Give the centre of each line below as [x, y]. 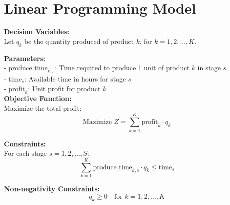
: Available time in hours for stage [75, 78]
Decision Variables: [37, 31]
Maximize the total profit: [43, 108]
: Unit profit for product [64, 88]
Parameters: [25, 58]
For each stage [25, 153]
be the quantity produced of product [79, 41]
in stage [209, 68]
